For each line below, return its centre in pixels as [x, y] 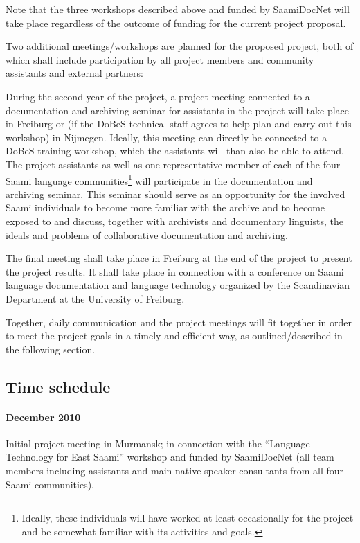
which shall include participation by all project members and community [160, 59]
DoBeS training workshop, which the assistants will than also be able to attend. [175, 151]
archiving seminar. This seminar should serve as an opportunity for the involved [175, 194]
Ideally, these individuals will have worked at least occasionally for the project [188, 518]
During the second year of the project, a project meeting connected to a [158, 96]
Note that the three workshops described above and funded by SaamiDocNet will [178, 9]
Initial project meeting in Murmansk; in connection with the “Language [158, 443]
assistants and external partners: [74, 73]
